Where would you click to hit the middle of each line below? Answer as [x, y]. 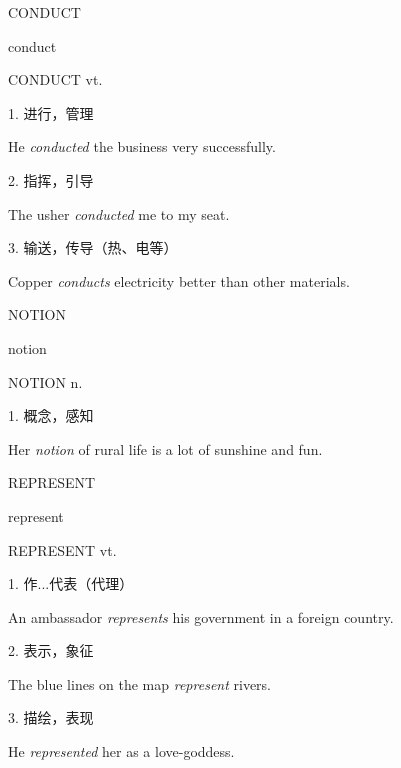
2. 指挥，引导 [51, 179]
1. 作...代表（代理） [71, 583]
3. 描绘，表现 [51, 717]
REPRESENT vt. [62, 549]
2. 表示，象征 [51, 650]
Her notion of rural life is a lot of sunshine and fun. [165, 448]
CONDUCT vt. [55, 79]
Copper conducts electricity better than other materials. [179, 280]
